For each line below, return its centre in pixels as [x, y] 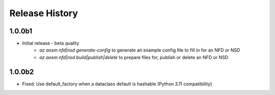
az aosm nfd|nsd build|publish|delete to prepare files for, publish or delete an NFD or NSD [134, 57]
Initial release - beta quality [51, 43]
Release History [44, 13]
